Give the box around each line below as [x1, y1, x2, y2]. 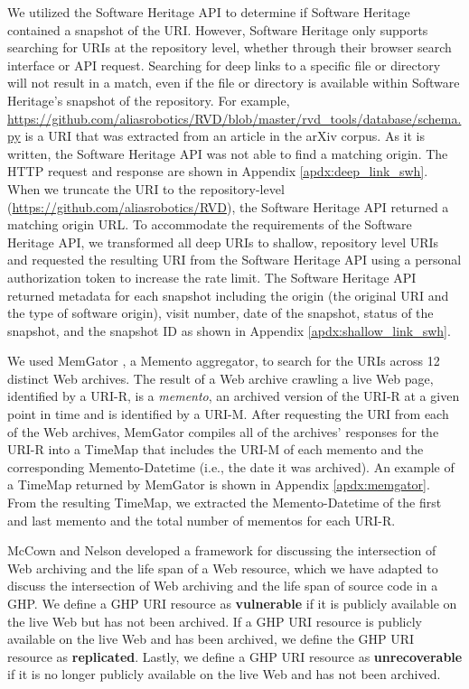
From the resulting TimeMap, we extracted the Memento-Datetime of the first [7, 493, 442, 512]
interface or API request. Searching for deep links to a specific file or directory [7, 55, 441, 74]
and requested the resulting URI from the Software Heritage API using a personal [7, 250, 462, 269]
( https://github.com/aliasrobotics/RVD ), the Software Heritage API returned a [7, 197, 449, 216]
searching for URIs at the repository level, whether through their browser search [7, 38, 452, 57]
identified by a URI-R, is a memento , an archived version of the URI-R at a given [7, 386, 460, 405]
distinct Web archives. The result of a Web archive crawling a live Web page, [7, 368, 434, 387]
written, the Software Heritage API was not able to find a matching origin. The [7, 144, 448, 163]
